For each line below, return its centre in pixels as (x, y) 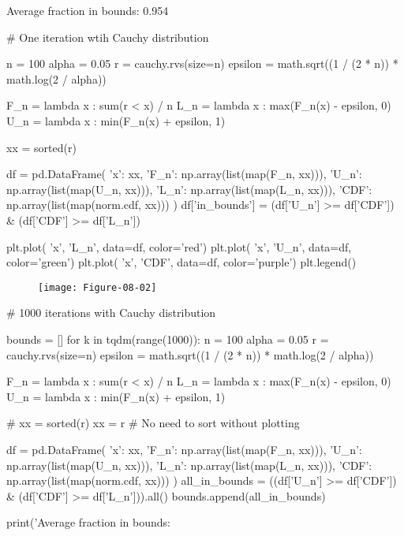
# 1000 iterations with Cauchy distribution (111, 313)
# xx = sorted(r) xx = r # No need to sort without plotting (153, 423)
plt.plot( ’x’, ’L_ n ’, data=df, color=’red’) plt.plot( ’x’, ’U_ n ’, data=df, (179, 246)
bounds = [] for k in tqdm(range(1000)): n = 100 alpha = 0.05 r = (168, 339)
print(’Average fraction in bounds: (88, 522)
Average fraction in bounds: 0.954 (88, 10)
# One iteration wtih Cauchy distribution (108, 37)
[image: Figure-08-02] (97, 287)
